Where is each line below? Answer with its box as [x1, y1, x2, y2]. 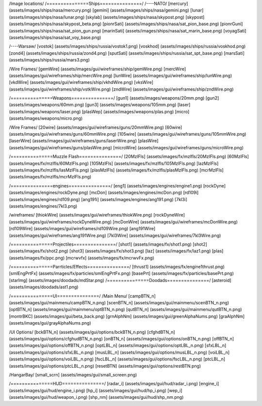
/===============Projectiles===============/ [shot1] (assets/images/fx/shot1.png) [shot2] [9, 241, 207, 247]
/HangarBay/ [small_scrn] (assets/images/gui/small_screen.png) [9, 372, 137, 377]
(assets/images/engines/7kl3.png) [9, 203, 78, 209]
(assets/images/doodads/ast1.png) [9, 284, 79, 290]
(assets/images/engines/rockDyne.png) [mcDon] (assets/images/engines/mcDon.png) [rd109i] [9, 189, 199, 196]
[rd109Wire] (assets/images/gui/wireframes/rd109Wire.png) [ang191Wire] [9, 226, 156, 232]
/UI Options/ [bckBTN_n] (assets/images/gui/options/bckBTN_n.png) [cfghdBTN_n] [9, 329, 175, 335]
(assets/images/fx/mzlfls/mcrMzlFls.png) [9, 174, 92, 180]
